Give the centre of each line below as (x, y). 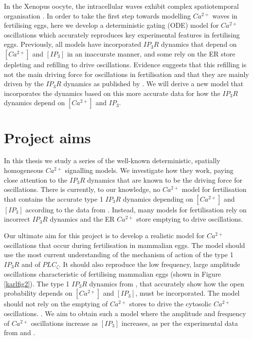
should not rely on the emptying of (56, 304)
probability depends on (38, 293)
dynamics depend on (35, 103)
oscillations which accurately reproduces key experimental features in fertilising (122, 34)
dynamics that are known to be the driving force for (165, 179)
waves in (225, 15)
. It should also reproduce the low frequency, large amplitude (149, 264)
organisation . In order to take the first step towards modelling (97, 15)
